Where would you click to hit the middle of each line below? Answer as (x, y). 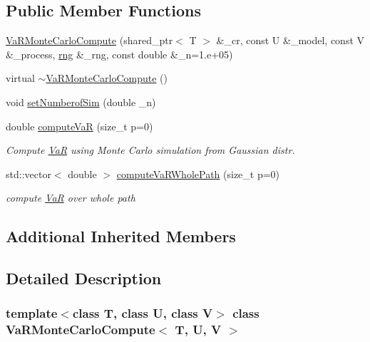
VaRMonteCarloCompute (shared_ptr (89, 40)
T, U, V (198, 330)
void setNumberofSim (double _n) (81, 102)
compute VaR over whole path (71, 198)
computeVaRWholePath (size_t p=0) (198, 173)
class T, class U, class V (143, 313)
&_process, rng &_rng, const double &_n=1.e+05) (119, 54)
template (32, 313)
